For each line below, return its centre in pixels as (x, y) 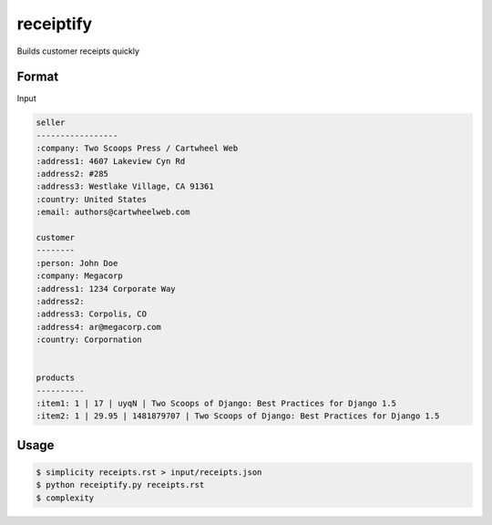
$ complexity (65, 498)
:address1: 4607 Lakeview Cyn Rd (111, 161)
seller (51, 123)
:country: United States (92, 199)
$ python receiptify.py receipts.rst (120, 485)
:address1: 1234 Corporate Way (106, 288)
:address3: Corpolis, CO (92, 314)
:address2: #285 (72, 174)
